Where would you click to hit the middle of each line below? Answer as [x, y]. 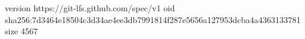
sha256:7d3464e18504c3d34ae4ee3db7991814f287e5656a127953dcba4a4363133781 [153, 19]
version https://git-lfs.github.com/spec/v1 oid [90, 8]
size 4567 [21, 31]
